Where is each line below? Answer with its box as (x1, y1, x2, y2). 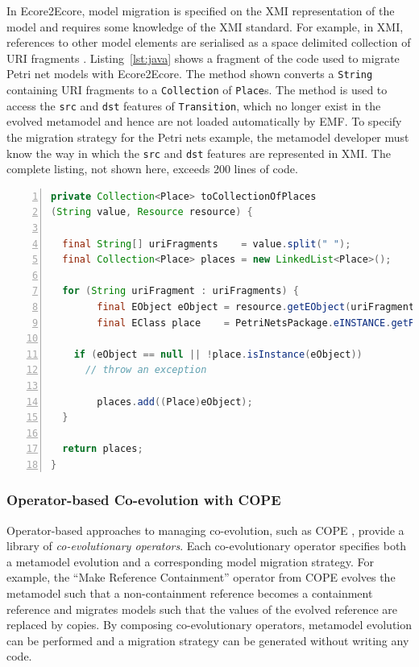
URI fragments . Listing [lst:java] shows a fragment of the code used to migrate (6, 49, 400, 66)
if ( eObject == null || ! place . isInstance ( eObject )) (73, 348, 363, 360)
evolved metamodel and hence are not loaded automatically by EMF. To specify (6, 113, 402, 130)
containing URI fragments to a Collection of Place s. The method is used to (6, 81, 388, 98)
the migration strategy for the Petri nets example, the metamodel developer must (6, 128, 409, 145)
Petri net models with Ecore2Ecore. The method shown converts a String (6, 65, 373, 82)
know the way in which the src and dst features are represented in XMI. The (6, 144, 391, 161)
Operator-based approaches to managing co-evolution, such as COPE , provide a (6, 521, 404, 538)
